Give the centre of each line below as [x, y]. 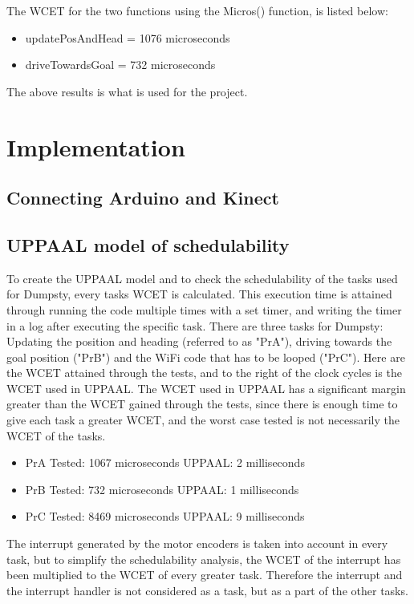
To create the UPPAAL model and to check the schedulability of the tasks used [202, 278]
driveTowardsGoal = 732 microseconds [120, 65]
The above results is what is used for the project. [127, 91]
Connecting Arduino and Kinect [143, 198]
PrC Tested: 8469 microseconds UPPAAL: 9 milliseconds [165, 516]
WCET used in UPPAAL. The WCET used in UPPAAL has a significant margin [206, 388]
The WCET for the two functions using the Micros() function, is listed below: [197, 10]
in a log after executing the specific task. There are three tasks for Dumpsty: [195, 325]
